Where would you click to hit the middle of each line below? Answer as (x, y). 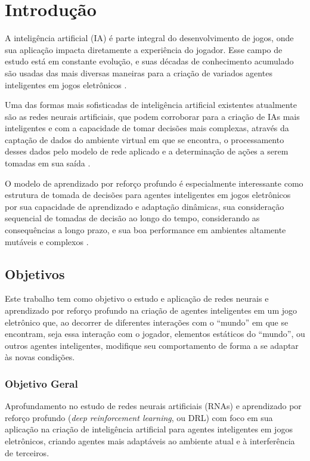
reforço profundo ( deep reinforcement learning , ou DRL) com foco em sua (139, 417)
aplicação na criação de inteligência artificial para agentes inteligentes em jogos (149, 429)
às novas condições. (40, 357)
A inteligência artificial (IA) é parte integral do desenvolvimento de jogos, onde (149, 38)
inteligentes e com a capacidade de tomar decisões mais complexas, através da (147, 128)
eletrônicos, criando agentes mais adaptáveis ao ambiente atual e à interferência (150, 440)
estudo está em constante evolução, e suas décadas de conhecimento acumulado (149, 61)
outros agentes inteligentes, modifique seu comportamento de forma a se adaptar (152, 345)
